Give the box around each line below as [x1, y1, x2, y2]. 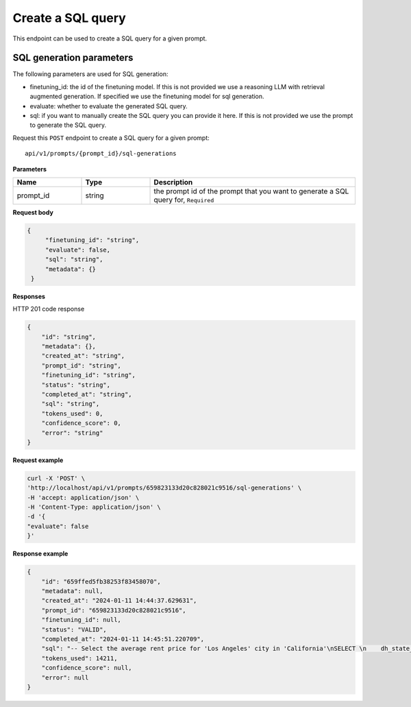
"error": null [41, 673, 89, 682]
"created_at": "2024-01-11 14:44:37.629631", [41, 597, 197, 605]
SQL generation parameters [12, 52, 134, 64]
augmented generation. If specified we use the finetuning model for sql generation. [29, 93, 264, 101]
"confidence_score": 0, [41, 419, 121, 427]
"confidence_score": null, [41, 664, 133, 672]
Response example [12, 549, 68, 558]
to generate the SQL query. [29, 121, 106, 130]
